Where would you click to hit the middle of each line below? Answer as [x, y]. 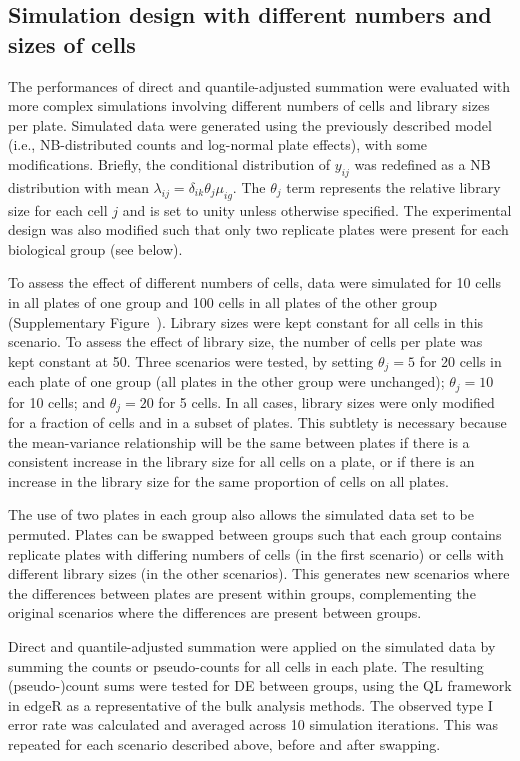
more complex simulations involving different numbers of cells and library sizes [249, 105]
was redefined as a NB [422, 163]
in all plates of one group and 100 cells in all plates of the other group [222, 301]
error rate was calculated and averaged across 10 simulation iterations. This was [253, 724]
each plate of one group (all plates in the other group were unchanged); [226, 381]
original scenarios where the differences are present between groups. [215, 612]
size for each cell [58, 209]
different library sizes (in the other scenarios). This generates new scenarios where [259, 573]
